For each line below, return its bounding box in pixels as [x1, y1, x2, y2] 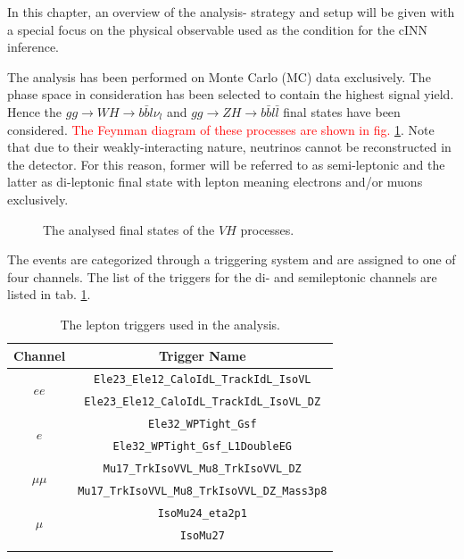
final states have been [283, 102, 401, 121]
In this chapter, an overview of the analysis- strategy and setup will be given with [7, 3, 455, 21]
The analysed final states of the [43, 220, 215, 238]
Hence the [7, 102, 62, 121]
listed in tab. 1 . [7, 285, 91, 304]
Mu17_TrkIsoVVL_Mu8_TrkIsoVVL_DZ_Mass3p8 [78, 484, 327, 497]
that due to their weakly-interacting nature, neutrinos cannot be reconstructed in [7, 138, 452, 156]
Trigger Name [158, 346, 246, 364]
